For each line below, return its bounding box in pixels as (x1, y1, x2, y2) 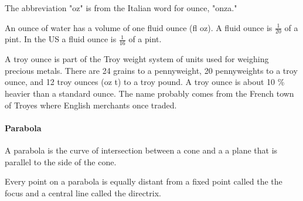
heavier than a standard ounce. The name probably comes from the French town (5, 87, 294, 100)
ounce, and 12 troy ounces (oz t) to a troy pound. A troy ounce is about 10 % (5, 76, 285, 88)
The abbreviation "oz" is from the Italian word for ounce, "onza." (5, 2, 237, 13)
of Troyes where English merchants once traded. (5, 98, 177, 111)
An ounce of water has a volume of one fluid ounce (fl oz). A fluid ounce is (5, 21, 273, 33)
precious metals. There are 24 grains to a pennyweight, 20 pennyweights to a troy (5, 64, 298, 76)
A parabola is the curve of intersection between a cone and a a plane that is (5, 144, 278, 156)
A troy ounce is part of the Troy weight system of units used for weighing (5, 53, 269, 65)
